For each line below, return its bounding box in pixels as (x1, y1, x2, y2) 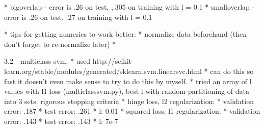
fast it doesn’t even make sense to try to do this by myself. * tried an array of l (4, 75, 252, 86)
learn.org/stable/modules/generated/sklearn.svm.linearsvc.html (4, 65, 202, 76)
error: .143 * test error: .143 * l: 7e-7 (4, 115, 118, 126)
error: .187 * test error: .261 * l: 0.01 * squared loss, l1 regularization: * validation (4, 106, 260, 116)
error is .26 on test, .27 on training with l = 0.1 (4, 11, 152, 22)
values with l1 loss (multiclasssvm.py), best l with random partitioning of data (4, 86, 249, 96)
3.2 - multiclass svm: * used (4, 56, 91, 66)
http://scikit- (92, 56, 134, 66)
